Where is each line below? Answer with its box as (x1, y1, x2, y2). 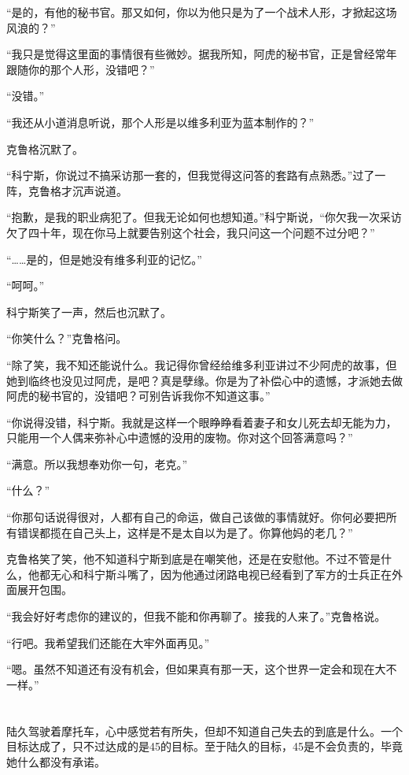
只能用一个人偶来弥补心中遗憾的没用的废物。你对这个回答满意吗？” (6, 429, 353, 446)
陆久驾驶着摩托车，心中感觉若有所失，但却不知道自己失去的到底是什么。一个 (6, 722, 403, 739)
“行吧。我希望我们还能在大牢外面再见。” (6, 634, 210, 651)
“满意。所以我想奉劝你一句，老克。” (6, 455, 188, 472)
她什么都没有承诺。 (6, 753, 105, 769)
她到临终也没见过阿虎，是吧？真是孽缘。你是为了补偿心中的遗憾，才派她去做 (6, 372, 403, 388)
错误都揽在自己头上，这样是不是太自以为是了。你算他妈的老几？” (17, 524, 353, 540)
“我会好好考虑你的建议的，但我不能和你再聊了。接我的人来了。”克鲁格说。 (6, 608, 386, 625)
